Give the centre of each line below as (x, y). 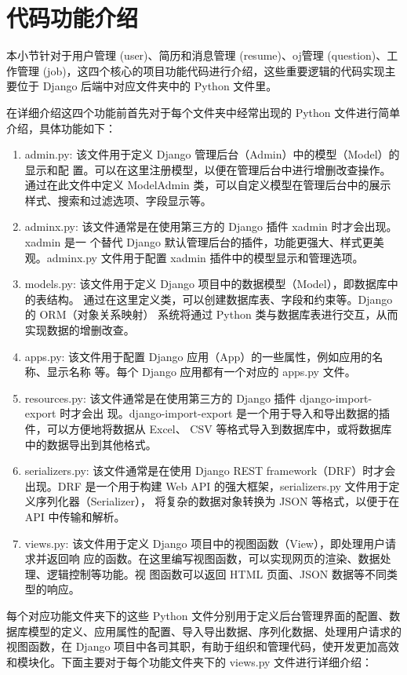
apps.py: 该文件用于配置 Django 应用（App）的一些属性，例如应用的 (198, 356)
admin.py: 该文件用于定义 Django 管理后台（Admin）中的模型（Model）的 (212, 154)
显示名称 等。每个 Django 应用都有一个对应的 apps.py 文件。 (201, 372)
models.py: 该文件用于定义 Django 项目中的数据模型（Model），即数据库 (206, 284)
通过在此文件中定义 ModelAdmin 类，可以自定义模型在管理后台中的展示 (208, 185)
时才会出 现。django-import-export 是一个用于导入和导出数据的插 (225, 413)
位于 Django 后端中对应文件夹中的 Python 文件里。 (147, 86)
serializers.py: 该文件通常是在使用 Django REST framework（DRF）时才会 (210, 471)
